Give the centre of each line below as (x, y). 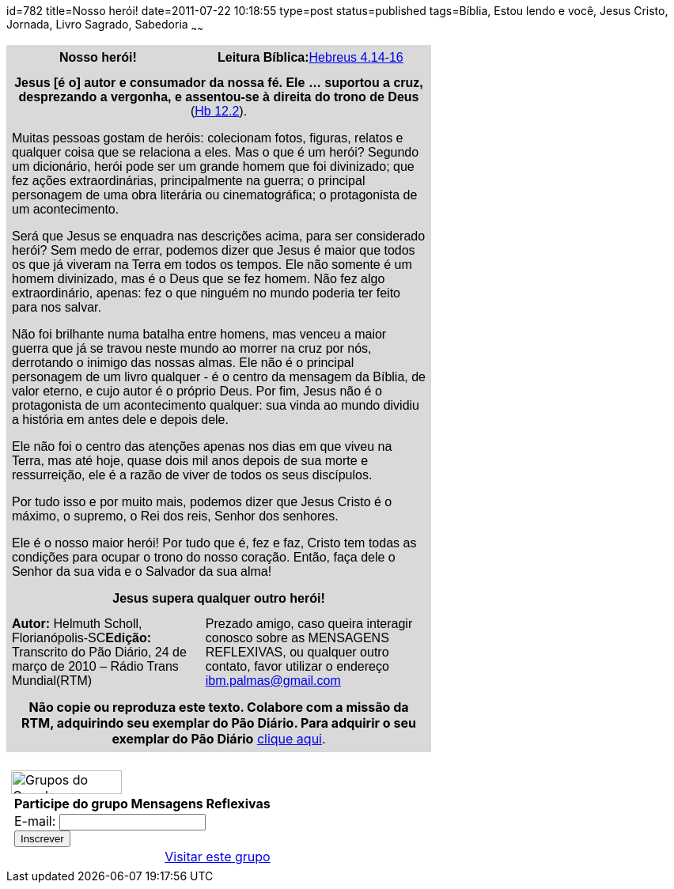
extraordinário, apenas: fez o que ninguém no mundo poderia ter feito (206, 293)
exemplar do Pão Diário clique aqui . (219, 738)
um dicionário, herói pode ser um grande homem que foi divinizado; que (213, 166)
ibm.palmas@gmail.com (273, 680)
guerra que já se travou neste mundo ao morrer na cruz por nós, (192, 348)
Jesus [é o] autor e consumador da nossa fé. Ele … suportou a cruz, (219, 82)
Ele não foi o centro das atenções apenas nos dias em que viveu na (202, 446)
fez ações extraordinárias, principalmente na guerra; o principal (189, 180)
